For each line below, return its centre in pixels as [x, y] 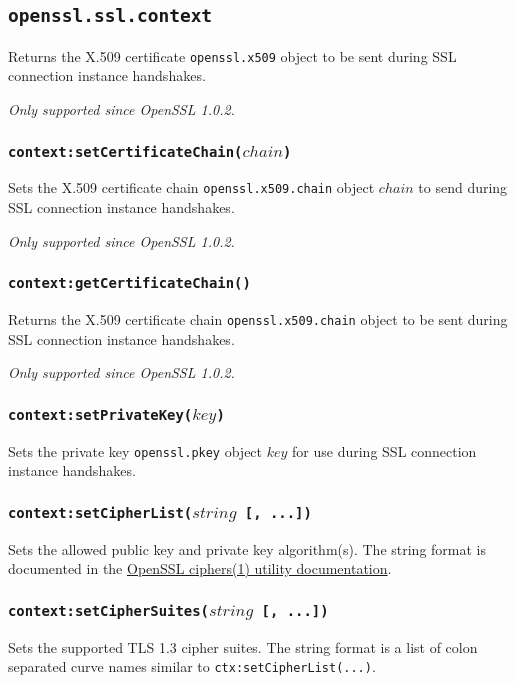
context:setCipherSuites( [108, 610]
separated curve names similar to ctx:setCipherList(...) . [192, 666]
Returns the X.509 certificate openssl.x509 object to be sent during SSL [232, 55]
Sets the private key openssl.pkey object [135, 450]
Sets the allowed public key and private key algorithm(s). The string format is [247, 548]
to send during [463, 187]
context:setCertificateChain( [125, 151]
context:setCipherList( [100, 512]
